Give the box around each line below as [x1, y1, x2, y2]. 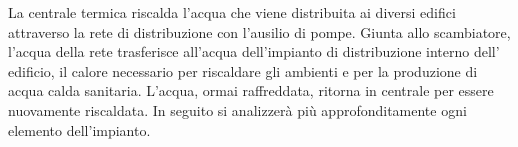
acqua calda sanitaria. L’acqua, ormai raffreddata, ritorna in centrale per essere [8, 80, 494, 101]
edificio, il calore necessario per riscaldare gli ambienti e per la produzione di [8, 60, 478, 81]
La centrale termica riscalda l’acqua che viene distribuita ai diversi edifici [8, 2, 456, 22]
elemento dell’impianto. [8, 119, 151, 140]
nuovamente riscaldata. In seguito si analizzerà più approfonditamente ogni [8, 99, 467, 120]
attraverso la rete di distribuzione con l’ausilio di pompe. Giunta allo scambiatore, [8, 21, 511, 42]
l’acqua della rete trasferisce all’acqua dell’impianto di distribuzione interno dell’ [8, 41, 500, 62]
